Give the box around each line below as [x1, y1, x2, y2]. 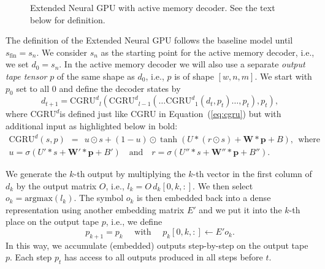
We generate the [6, 167, 67, 180]
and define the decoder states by [59, 81, 181, 94]
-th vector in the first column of [193, 167, 312, 180]
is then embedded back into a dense [137, 191, 271, 204]
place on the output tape [6, 215, 99, 228]
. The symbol [74, 191, 124, 204]
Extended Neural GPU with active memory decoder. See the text [30, 1, 275, 13]
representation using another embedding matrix [6, 203, 185, 216]
